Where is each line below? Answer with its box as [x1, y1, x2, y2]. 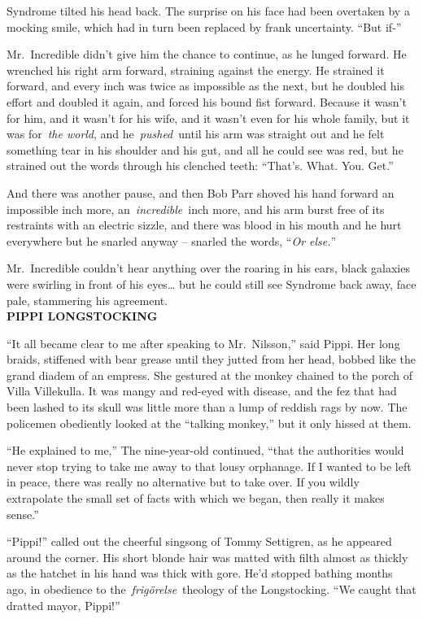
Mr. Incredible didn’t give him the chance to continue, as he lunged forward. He [7, 46, 407, 63]
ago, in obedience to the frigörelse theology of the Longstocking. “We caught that [7, 581, 416, 597]
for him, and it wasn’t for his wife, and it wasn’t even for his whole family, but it [7, 109, 410, 126]
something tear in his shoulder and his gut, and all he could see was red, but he [7, 141, 403, 158]
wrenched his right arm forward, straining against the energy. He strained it [7, 61, 385, 78]
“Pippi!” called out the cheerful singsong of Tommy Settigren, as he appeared [7, 533, 392, 550]
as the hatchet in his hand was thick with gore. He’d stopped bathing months [7, 565, 393, 582]
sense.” [7, 505, 39, 522]
